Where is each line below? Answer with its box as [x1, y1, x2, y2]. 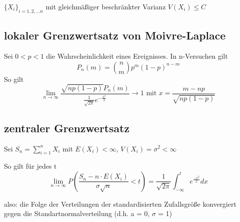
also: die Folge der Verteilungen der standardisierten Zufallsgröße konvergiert [4, 198, 237, 209]
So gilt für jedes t [4, 161, 57, 171]
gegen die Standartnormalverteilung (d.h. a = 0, [4, 208, 150, 219]
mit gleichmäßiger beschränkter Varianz [45, 1, 166, 11]
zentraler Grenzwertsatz [4, 120, 130, 135]
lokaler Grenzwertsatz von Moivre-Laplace [4, 28, 226, 43]
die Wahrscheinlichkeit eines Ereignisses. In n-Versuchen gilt [46, 51, 228, 61]
